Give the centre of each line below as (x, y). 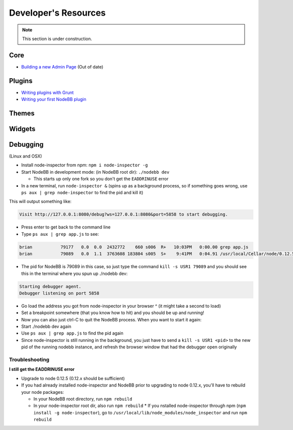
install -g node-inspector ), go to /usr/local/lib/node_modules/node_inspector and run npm (140, 412)
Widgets (22, 129)
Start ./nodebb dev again (46, 327)
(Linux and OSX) (26, 156)
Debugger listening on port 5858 (59, 293)
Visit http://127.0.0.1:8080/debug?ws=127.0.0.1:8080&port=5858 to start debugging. (124, 215)
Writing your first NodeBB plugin (54, 99)
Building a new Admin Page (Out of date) (62, 67)
